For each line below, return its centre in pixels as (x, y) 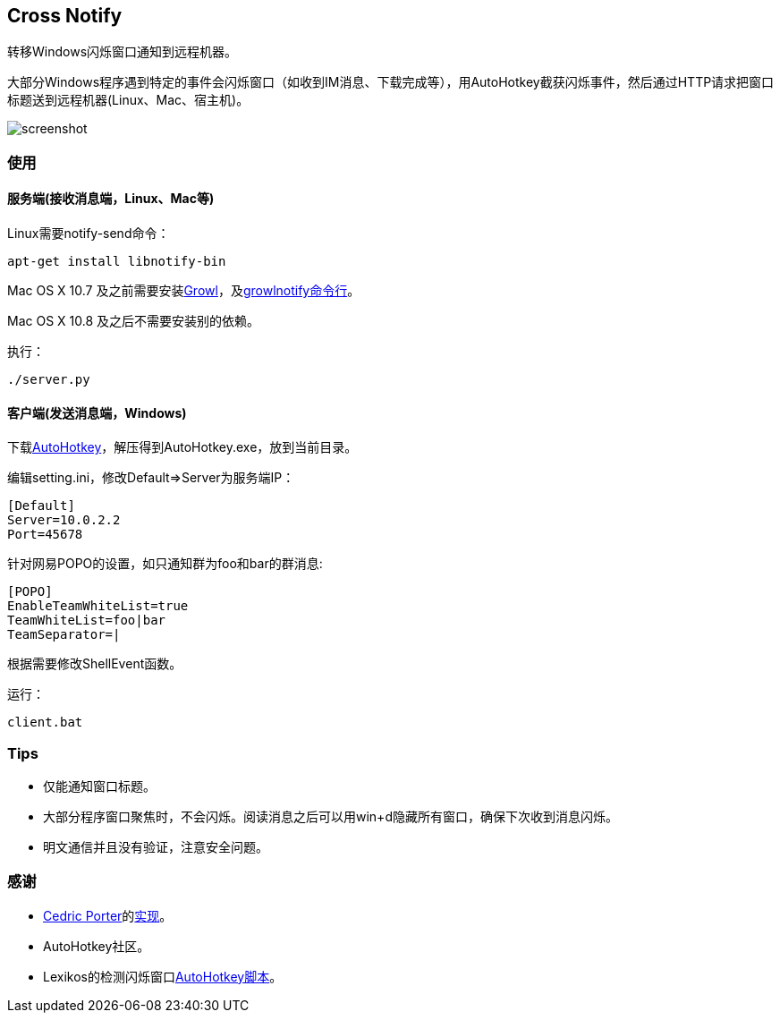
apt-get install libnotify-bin (117, 262)
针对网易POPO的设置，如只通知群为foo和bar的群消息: (165, 564)
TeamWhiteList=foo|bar (87, 620)
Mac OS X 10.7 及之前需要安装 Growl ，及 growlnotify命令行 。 (184, 291)
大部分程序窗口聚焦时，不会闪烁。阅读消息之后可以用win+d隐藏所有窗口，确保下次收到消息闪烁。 (331, 816)
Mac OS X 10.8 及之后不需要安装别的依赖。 (134, 321)
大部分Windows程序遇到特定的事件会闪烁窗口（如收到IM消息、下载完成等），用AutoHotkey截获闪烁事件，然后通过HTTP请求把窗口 (391, 82)
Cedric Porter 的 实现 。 (108, 915)
